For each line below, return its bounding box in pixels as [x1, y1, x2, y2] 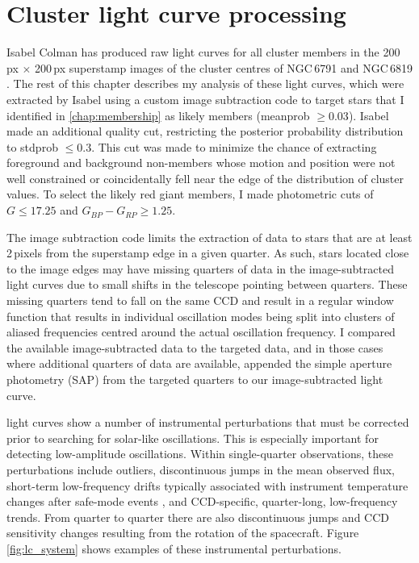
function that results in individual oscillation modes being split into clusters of [6, 307, 395, 324]
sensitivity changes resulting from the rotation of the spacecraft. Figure [6, 524, 359, 541]
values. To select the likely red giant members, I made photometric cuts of [6, 186, 374, 202]
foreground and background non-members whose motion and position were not [6, 154, 396, 171]
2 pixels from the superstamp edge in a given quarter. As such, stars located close [6, 244, 409, 261]
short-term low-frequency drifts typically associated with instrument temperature [6, 477, 409, 494]
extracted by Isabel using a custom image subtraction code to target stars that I [6, 90, 404, 107]
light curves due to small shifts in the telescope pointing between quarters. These [6, 276, 408, 293]
